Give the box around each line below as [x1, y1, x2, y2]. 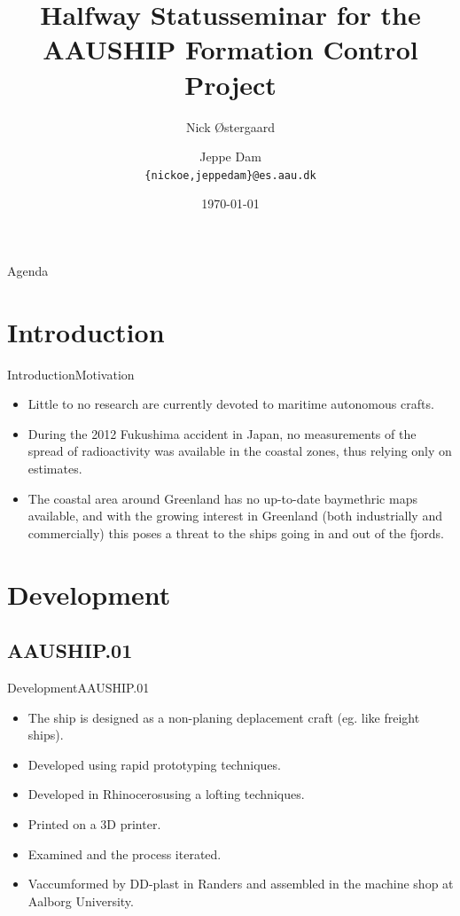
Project [184, 66, 277, 102]
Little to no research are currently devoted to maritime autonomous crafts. [27, 395, 434, 413]
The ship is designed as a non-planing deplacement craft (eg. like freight [27, 708, 420, 726]
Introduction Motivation [7, 364, 135, 383]
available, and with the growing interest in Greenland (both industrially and [27, 506, 442, 525]
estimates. [27, 459, 82, 478]
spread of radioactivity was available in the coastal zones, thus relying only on [27, 442, 452, 460]
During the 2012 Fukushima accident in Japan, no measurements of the [27, 424, 417, 442]
